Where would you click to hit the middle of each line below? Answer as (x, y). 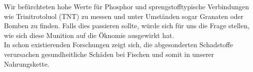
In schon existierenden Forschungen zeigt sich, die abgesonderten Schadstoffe (118, 45)
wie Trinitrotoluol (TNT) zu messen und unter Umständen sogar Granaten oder (124, 16)
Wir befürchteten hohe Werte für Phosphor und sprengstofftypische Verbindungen (126, 6)
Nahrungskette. (27, 63)
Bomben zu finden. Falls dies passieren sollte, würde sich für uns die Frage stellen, (127, 26)
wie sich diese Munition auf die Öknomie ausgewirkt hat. (89, 35)
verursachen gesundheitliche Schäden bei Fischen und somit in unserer (109, 54)
